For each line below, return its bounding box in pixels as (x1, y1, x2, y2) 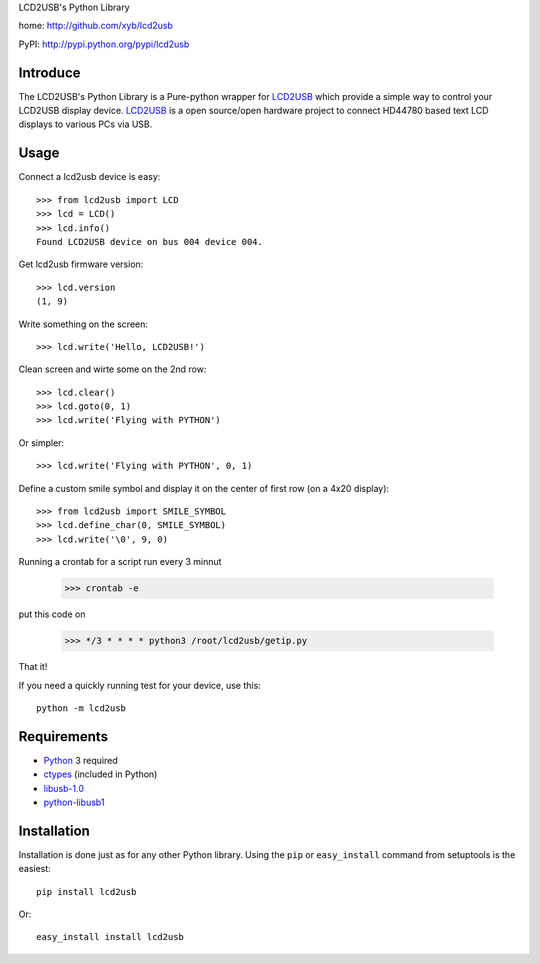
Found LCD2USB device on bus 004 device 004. (36, 236, 264, 247)
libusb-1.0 (43, 782, 85, 794)
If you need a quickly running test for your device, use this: (18, 679, 262, 691)
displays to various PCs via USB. (18, 118, 153, 130)
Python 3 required (43, 754, 119, 766)
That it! (18, 661, 48, 673)
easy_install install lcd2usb (36, 931, 185, 943)
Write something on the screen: (18, 318, 149, 330)
